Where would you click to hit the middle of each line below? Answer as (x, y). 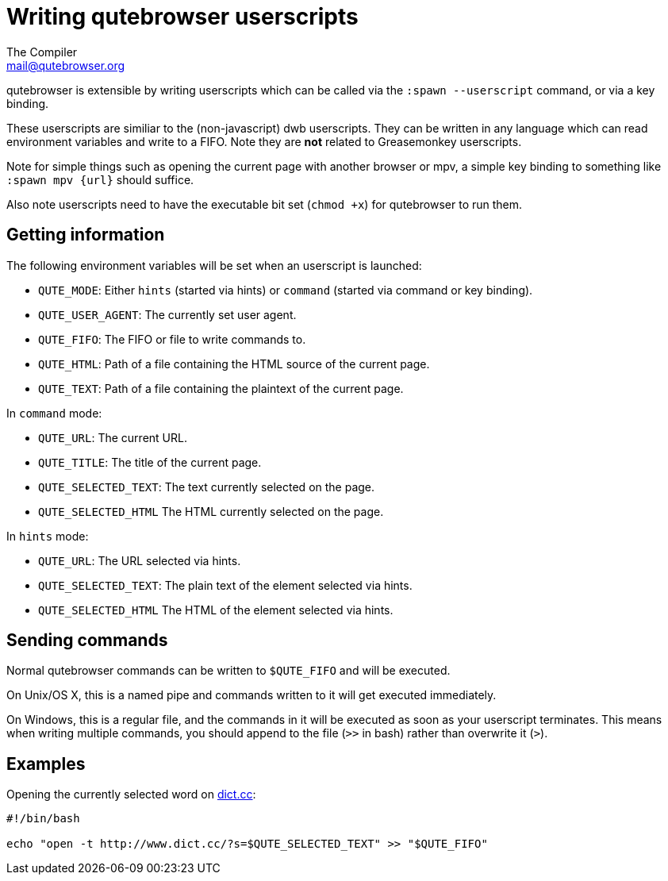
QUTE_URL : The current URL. (113, 437)
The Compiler (42, 52)
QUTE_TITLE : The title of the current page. (150, 462)
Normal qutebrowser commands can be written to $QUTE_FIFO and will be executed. (228, 671)
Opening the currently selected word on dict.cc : (131, 794)
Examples (46, 764)
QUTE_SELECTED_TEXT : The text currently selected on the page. (207, 487)
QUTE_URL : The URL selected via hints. (140, 560)
